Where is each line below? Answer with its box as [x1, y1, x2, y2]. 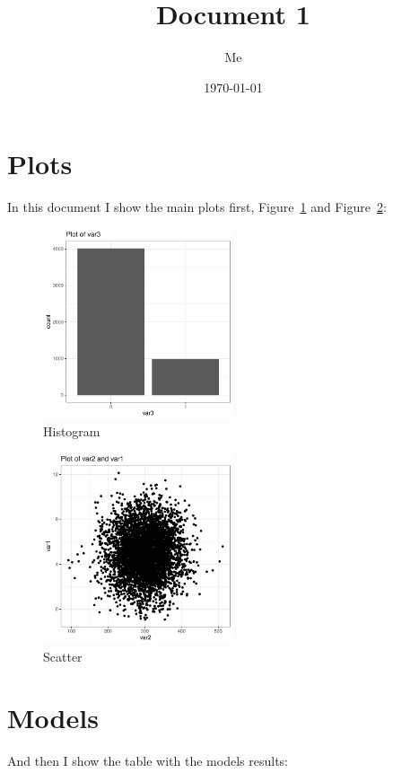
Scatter [43, 646, 83, 665]
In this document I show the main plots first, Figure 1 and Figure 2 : [7, 198, 387, 216]
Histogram [43, 422, 100, 441]
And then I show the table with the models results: [7, 751, 288, 770]
